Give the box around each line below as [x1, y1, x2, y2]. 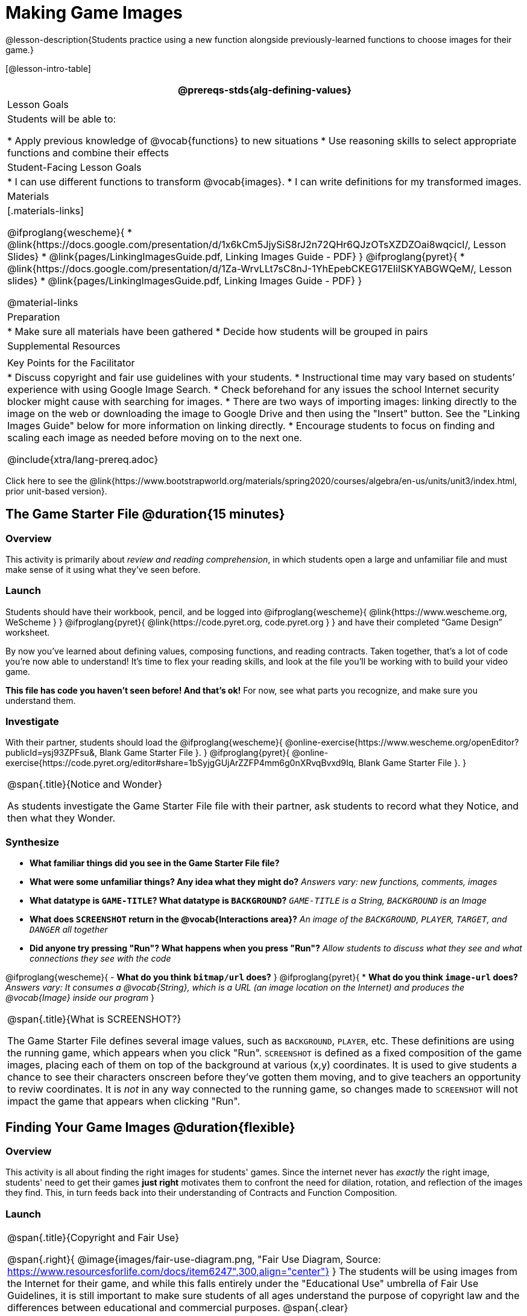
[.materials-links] [7, 204, 84, 217]
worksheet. [5, 627, 50, 637]
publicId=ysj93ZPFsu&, [5, 747, 97, 758]
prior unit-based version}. [5, 485, 107, 496]
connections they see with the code [30, 953, 171, 964]
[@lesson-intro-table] [5, 63, 91, 74]
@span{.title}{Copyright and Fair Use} [7, 1231, 180, 1244]
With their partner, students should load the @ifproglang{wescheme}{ [5, 737, 283, 748]
